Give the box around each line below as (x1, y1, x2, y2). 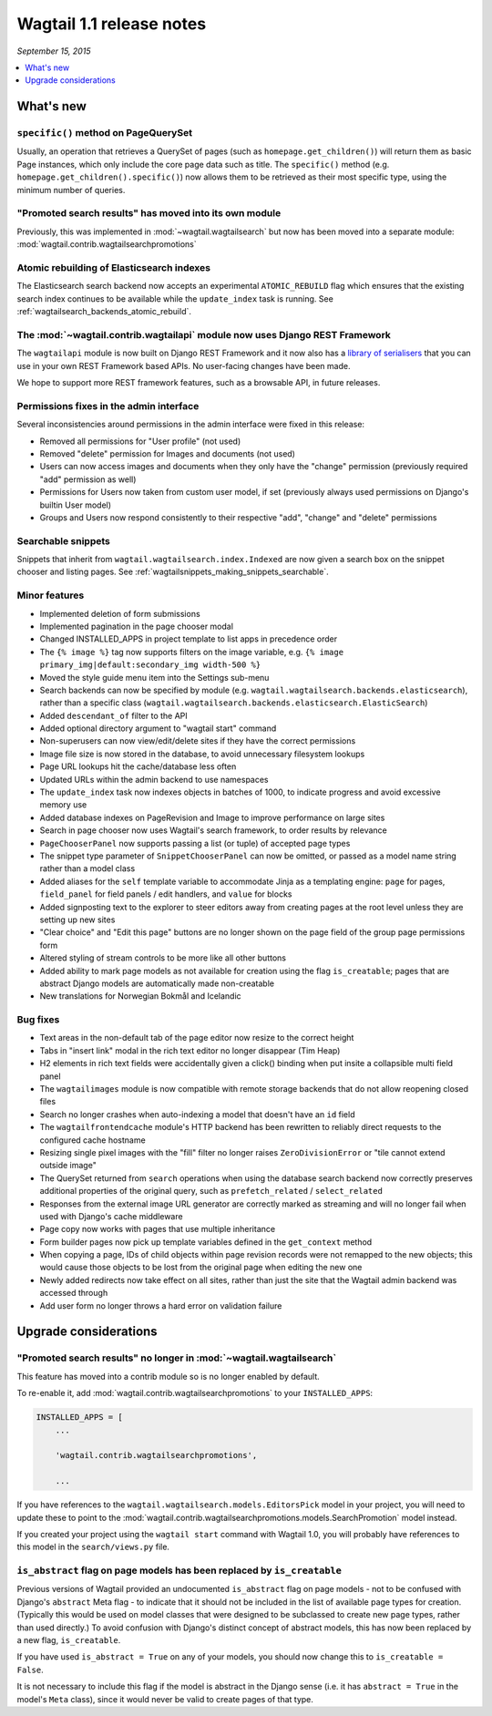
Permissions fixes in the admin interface (16, 399, 200, 412)
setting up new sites (39, 914, 116, 925)
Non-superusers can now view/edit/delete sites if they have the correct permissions (39, 735, 356, 746)
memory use (39, 799, 87, 810)
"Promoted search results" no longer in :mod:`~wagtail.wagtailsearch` (16, 1351, 337, 1364)
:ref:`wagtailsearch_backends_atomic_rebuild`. (16, 306, 191, 317)
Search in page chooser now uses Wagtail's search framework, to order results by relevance (39, 825, 387, 836)
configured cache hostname (39, 1135, 146, 1146)
